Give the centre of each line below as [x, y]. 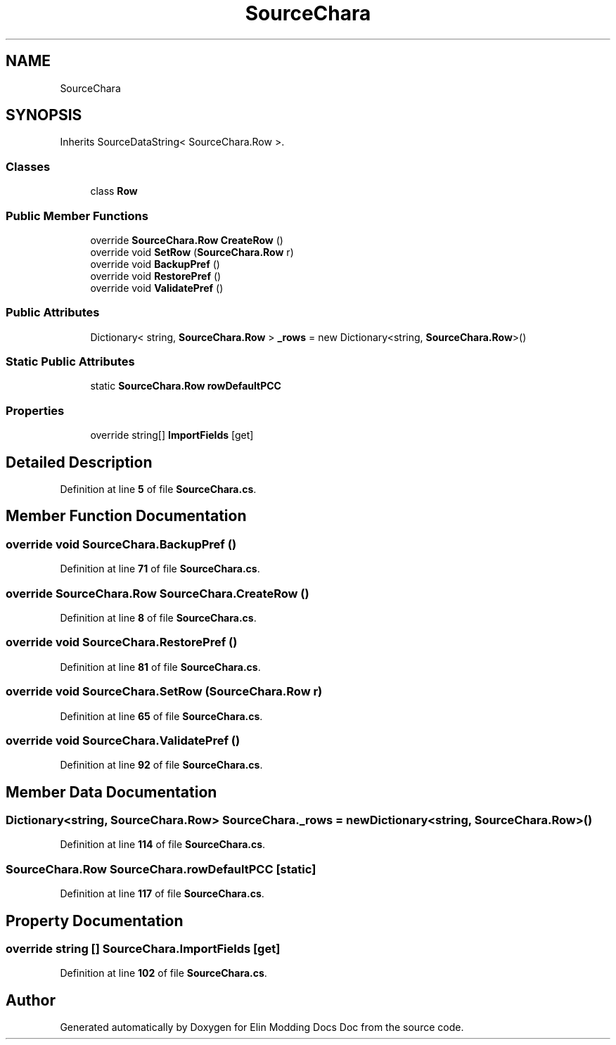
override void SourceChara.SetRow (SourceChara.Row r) [164, 692]
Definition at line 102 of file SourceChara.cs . [163, 973]
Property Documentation [95, 921]
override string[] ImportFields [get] [172, 435]
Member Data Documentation [111, 792]
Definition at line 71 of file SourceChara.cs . [160, 569]
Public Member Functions [77, 216]
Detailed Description [79, 462]
